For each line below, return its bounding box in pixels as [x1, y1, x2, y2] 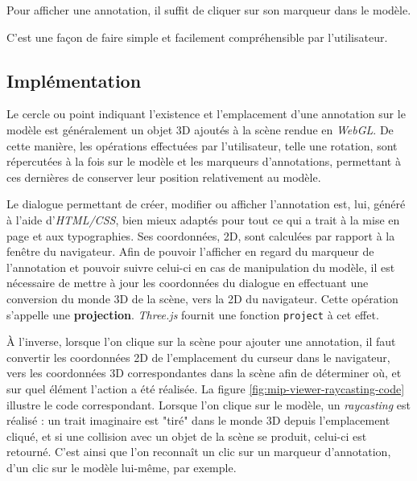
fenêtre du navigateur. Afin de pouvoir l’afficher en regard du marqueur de [6, 243, 374, 260]
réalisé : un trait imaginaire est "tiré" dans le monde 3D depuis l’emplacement [6, 412, 390, 429]
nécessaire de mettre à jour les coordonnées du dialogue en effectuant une [6, 274, 369, 291]
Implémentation [6, 68, 142, 92]
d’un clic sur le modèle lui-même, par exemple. [6, 458, 237, 475]
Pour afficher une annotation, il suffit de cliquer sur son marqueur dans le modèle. [6, 2, 411, 18]
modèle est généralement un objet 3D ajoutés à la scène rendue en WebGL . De [6, 121, 394, 138]
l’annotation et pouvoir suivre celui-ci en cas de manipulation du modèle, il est [6, 258, 395, 275]
